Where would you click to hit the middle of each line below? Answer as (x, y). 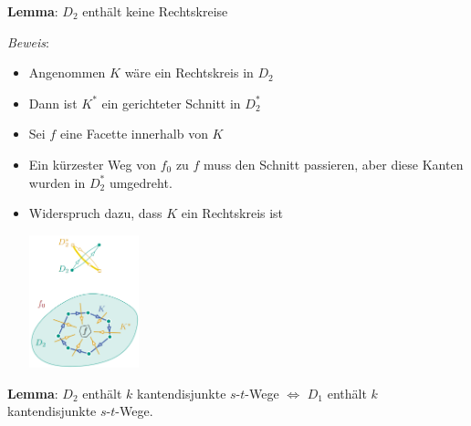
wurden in (57, 182)
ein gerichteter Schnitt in (171, 103)
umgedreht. (141, 182)
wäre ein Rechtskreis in (189, 73)
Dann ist (53, 103)
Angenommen (67, 73)
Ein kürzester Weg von (92, 164)
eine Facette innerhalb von (134, 134)
